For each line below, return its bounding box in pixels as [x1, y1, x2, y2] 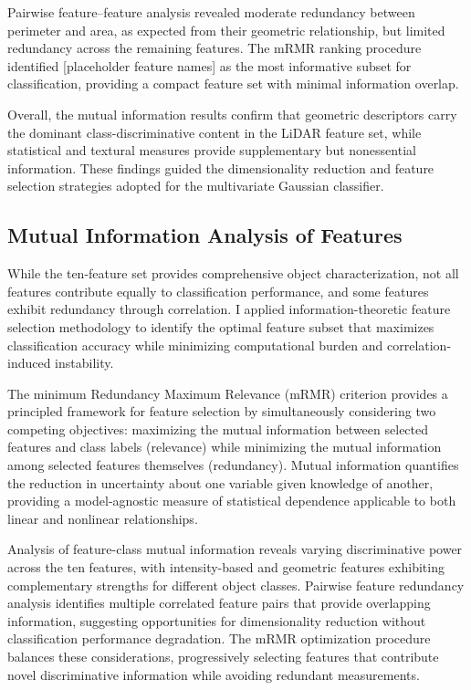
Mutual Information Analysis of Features [7, 221, 403, 249]
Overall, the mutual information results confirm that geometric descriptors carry [7, 104, 457, 123]
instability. [55, 353, 114, 372]
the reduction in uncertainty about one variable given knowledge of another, [7, 473, 434, 492]
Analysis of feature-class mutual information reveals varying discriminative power [7, 539, 463, 559]
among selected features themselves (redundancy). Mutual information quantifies [7, 455, 459, 475]
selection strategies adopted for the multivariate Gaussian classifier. [7, 176, 384, 195]
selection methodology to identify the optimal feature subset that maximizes [7, 317, 434, 336]
